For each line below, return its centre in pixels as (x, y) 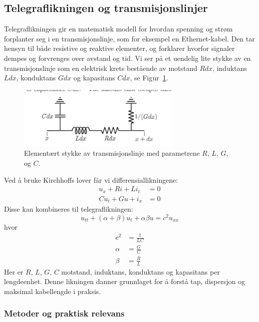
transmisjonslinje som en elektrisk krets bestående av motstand (101, 68)
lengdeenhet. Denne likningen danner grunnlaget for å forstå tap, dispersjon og (125, 281)
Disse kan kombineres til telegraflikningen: (69, 209)
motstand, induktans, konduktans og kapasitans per (140, 271)
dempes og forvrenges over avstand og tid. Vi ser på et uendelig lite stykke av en (128, 58)
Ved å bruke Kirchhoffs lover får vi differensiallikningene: (91, 179)
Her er (14, 271)
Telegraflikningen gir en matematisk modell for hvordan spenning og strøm (119, 29)
